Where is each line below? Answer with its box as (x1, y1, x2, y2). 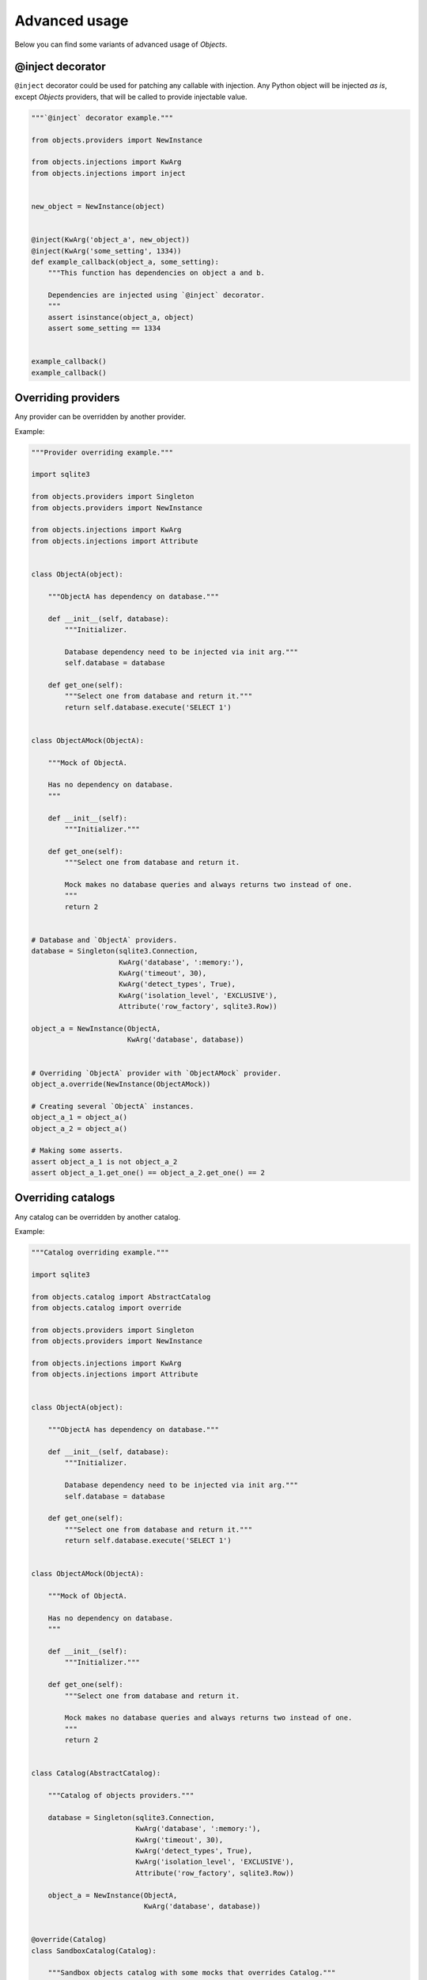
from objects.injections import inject (31, 169, 186, 177)
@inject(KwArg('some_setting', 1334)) (31, 246, 182, 255)
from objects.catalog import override (31, 1303, 182, 1312)
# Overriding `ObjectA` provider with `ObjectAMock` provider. (31, 1068, 282, 1077)
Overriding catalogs (14, 1191, 115, 1205)
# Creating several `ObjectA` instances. (31, 1102, 195, 1110)
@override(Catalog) (31, 1935, 107, 1944)
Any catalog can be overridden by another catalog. (14, 1212, 181, 1221)
